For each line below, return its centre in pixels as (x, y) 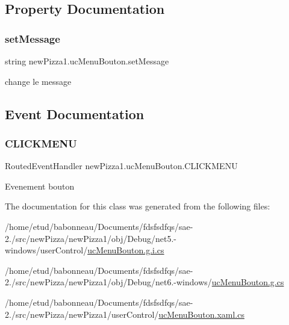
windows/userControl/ (46, 250)
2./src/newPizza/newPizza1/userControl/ (82, 314)
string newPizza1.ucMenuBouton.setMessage (87, 61)
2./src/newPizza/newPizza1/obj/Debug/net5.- (91, 238)
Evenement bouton (40, 186)
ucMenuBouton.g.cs (248, 282)
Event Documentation (75, 113)
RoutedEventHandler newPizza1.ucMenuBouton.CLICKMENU (121, 166)
